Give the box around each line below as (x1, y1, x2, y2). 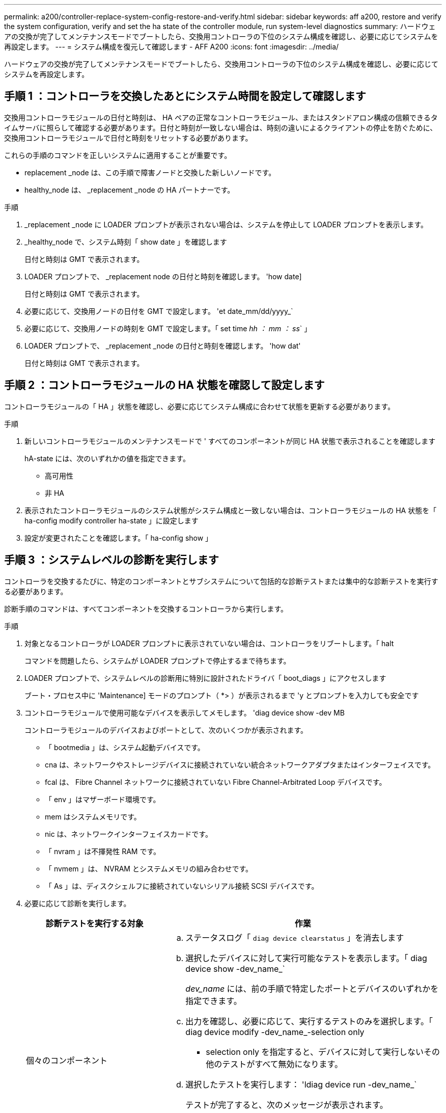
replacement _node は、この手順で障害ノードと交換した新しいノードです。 (24, 168, 276, 177)
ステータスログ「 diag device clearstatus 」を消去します (185, 932, 404, 943)
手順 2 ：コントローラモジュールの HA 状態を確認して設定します (4, 379, 325, 392)
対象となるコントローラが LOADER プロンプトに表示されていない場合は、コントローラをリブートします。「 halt (24, 639, 394, 648)
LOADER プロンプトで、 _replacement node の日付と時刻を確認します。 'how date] (24, 272, 302, 281)
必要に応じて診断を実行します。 (24, 898, 131, 908)
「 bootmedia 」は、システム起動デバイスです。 (45, 743, 205, 752)
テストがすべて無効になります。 (222, 1058, 343, 1069)
